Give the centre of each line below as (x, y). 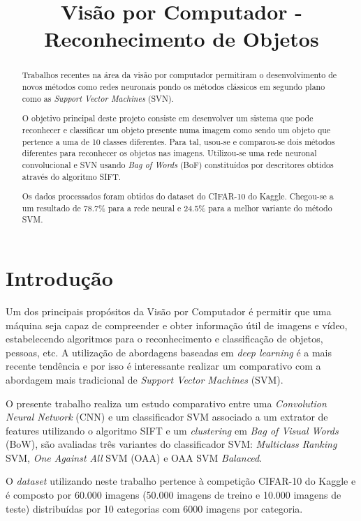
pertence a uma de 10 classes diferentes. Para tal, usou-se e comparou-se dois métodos (178, 141)
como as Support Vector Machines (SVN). (98, 98)
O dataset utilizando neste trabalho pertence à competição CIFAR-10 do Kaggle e (181, 481)
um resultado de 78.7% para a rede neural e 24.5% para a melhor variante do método (177, 207)
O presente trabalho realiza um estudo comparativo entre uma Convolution (166, 403)
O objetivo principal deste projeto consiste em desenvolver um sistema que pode (168, 118)
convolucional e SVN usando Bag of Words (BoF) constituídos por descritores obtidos (178, 164)
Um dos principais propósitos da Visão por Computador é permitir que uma (169, 311)
